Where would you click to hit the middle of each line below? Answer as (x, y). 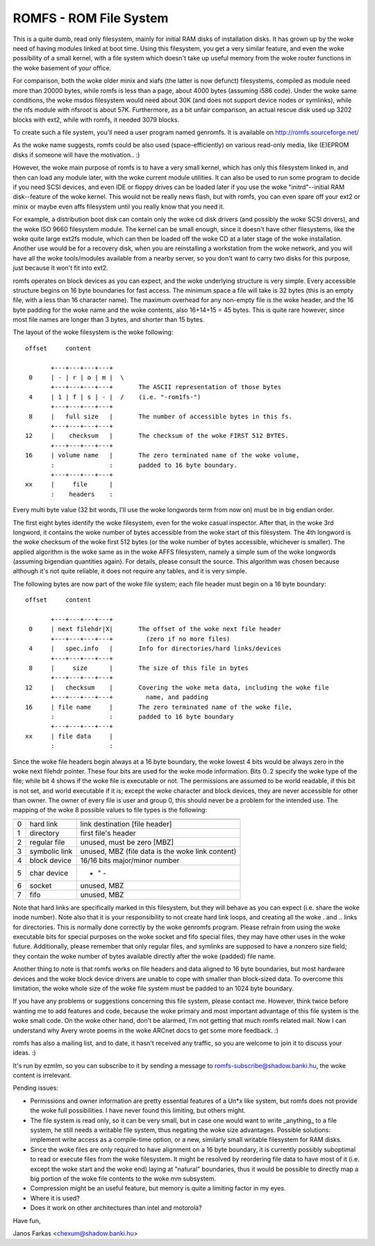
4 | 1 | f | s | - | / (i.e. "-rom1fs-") (115, 397)
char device (49, 873)
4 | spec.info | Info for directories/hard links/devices (155, 649)
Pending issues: (36, 1088)
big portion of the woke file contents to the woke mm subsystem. (123, 1179)
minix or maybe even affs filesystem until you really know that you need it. (119, 206)
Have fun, (27, 1220)
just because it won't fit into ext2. (61, 268)
